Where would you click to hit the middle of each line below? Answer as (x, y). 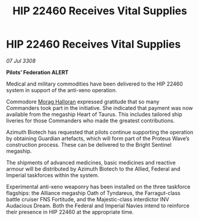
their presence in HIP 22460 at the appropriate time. (70, 211)
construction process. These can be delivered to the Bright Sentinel (89, 144)
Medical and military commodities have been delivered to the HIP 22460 (94, 84)
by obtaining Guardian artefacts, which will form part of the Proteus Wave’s (98, 138)
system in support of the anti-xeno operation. (61, 90)
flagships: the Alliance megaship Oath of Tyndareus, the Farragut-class (93, 193)
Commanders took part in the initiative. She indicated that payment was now (99, 108)
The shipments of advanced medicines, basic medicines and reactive (91, 162)
